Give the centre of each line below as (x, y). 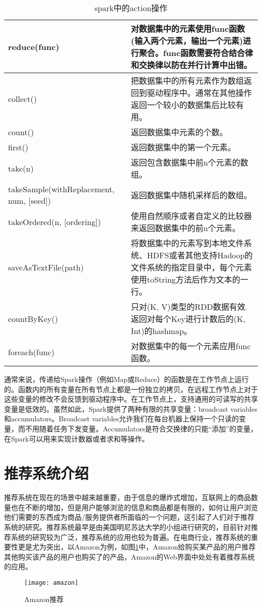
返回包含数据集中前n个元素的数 (189, 162)
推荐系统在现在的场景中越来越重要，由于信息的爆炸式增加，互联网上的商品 (127, 497)
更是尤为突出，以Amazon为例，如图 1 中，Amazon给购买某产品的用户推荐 (137, 547)
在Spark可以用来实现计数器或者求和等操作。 (77, 438)
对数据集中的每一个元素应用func (191, 346)
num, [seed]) (29, 201)
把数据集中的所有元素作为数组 (187, 80)
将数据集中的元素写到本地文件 (187, 243)
